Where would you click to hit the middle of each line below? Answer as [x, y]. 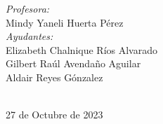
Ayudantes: [30, 36]
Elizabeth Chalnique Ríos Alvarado [81, 49]
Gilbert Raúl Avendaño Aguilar [73, 63]
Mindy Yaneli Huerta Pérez [65, 22]
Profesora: [28, 8]
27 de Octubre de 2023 [54, 115]
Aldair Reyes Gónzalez [54, 77]
